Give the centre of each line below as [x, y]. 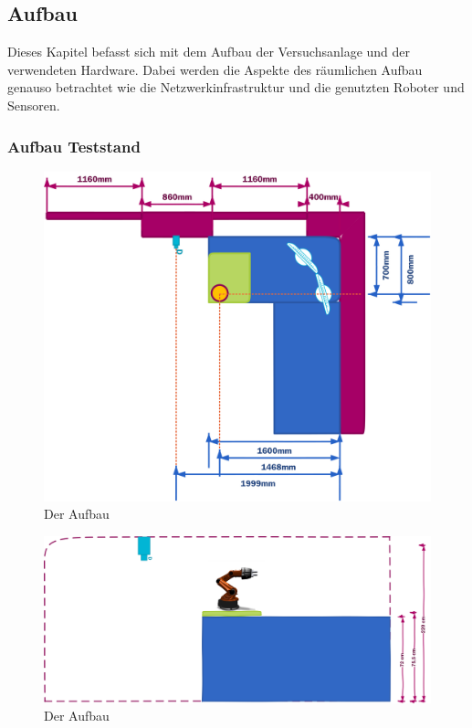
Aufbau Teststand [74, 146]
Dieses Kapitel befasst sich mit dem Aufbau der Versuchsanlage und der [209, 52]
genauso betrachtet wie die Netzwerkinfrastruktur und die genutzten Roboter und [236, 87]
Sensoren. [34, 105]
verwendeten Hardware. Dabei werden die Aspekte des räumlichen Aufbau [215, 69]
